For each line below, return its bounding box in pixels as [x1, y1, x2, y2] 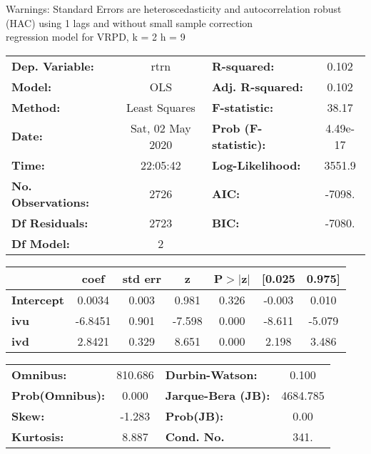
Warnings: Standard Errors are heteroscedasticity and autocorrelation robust [6, 1, 342, 16]
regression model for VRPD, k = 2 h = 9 [6, 29, 185, 44]
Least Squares [126, 98, 195, 115]
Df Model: [11, 234, 70, 252]
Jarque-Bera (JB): [165, 386, 270, 403]
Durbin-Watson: [165, 366, 258, 383]
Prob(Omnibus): [11, 386, 106, 403]
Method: [11, 98, 61, 115]
